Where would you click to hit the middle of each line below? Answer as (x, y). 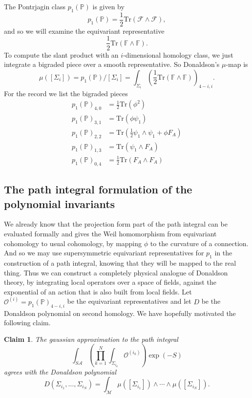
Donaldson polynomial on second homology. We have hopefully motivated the (120, 313)
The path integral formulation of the (98, 189)
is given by (108, 6)
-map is (237, 64)
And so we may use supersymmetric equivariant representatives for (104, 253)
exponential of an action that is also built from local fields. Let (98, 291)
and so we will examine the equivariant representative (84, 31)
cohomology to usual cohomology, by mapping (73, 243)
